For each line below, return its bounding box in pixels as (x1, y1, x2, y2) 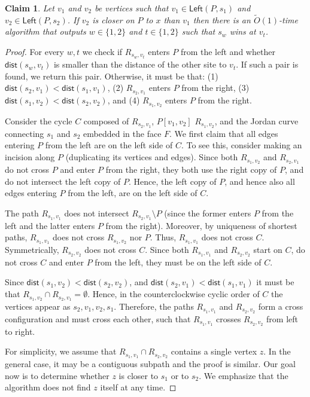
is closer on (92, 13, 135, 26)
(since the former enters (164, 206, 251, 219)
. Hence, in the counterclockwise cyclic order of (87, 288, 260, 300)
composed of (83, 115, 129, 127)
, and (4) (107, 94, 140, 106)
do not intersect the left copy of (5, 175, 121, 187)
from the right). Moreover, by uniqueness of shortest (105, 219, 297, 231)
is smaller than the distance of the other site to (53, 58, 227, 71)
